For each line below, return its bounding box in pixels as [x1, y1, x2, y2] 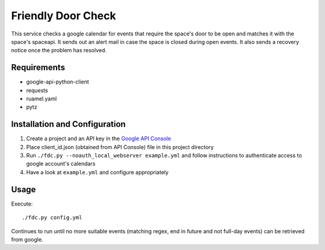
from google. [11, 236, 43, 243]
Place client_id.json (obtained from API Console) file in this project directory [26, 143, 214, 150]
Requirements [11, 62, 66, 73]
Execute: [11, 200, 33, 207]
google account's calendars [26, 160, 96, 168]
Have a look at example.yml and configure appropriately [26, 168, 169, 175]
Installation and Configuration [11, 119, 126, 129]
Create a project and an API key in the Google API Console [26, 135, 172, 142]
